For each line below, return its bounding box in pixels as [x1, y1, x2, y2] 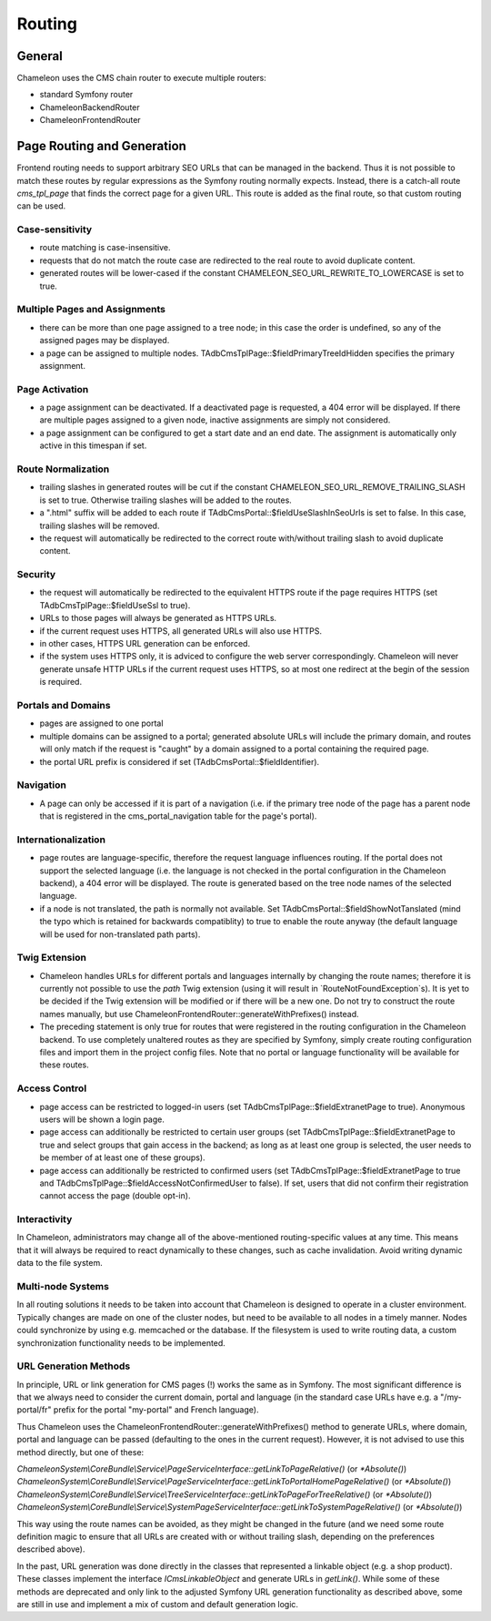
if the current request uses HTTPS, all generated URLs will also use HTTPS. [39, 625, 323, 637]
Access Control [16, 1082, 87, 1095]
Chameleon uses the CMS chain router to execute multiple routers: [16, 73, 267, 84]
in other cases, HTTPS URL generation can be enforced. [39, 638, 250, 649]
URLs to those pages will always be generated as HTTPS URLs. [39, 613, 277, 624]
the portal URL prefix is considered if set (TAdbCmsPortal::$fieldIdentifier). [39, 756, 320, 767]
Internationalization [16, 833, 106, 846]
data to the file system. [16, 1258, 104, 1269]
